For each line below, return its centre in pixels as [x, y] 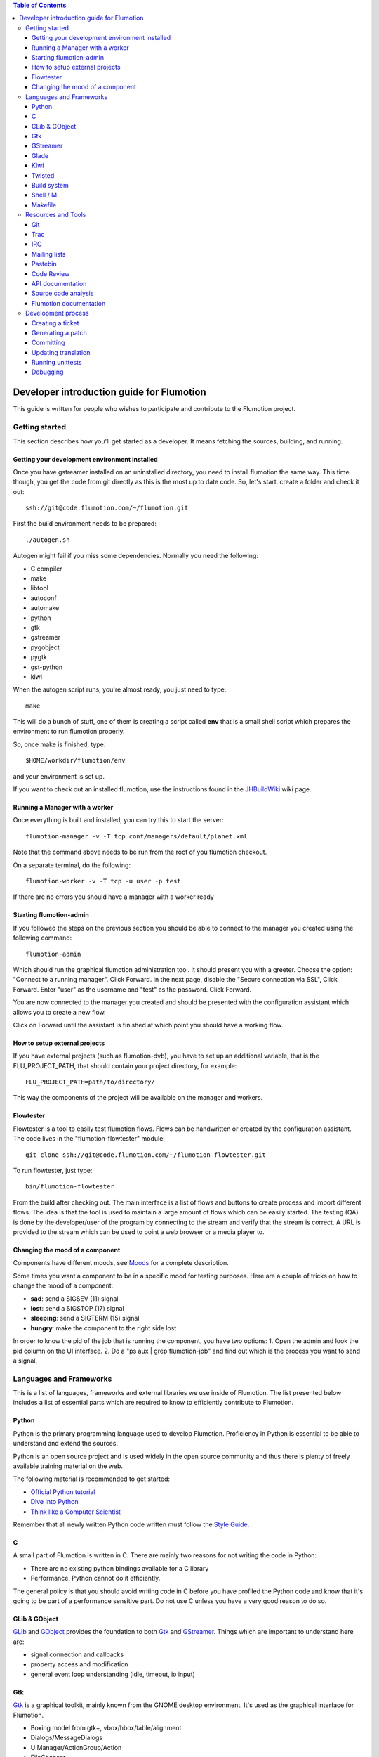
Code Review [51, 273]
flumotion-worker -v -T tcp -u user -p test [104, 881]
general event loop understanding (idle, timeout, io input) [113, 1674]
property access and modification [80, 1664]
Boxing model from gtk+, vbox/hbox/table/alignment [106, 1728]
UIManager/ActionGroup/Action [76, 1747]
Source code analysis [63, 293]
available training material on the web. [68, 1466]
